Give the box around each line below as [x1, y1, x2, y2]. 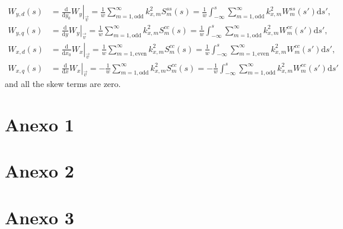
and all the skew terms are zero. [5, 78, 121, 90]
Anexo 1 [5, 112, 74, 137]
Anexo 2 [5, 159, 74, 183]
